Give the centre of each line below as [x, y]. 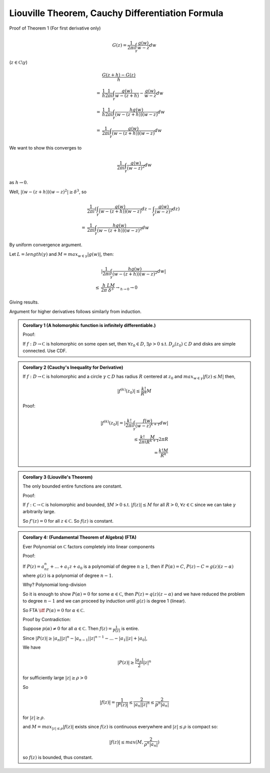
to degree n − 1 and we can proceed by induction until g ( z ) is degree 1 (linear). [104, 601]
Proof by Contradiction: [47, 619]
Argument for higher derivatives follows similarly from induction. [75, 312]
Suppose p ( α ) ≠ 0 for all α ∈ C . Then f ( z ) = [67, 629]
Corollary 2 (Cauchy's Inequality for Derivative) [73, 367]
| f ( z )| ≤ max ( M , [126, 742]
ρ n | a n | [151, 744]
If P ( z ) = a [33, 566]
